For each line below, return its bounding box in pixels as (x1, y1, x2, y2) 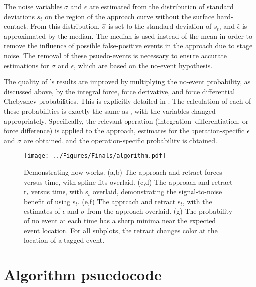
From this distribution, (30, 21, 100, 31)
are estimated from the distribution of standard (89, 1, 234, 11)
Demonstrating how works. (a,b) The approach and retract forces (24, 166, 222, 177)
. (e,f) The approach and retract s (77, 196, 181, 206)
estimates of (24, 206, 60, 216)
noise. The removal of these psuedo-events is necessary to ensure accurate (4, 50, 227, 60)
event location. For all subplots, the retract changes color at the (24, 225, 218, 235)
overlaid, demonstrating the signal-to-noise (92, 186, 222, 197)
